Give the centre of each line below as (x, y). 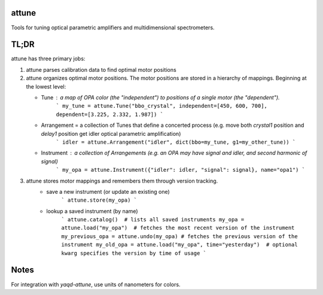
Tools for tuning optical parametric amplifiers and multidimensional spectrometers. (113, 28)
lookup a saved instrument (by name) (92, 211)
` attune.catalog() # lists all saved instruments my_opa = (153, 220)
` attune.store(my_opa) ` (99, 200)
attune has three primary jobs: (48, 59)
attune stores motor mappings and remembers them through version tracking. (122, 181)
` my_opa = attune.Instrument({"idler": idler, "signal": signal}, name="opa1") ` (180, 170)
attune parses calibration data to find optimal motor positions (101, 69)
